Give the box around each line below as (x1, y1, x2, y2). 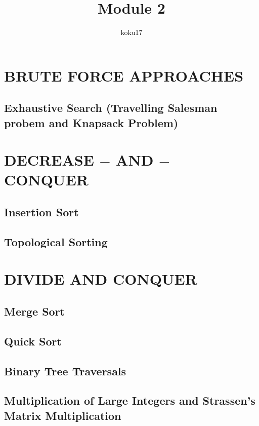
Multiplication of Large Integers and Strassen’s (4, 393, 255, 408)
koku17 (120, 27, 143, 37)
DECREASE (4, 149, 94, 170)
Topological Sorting (4, 234, 108, 249)
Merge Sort (4, 303, 65, 319)
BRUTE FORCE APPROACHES (4, 65, 244, 86)
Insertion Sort (4, 204, 79, 220)
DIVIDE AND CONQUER (4, 268, 197, 289)
